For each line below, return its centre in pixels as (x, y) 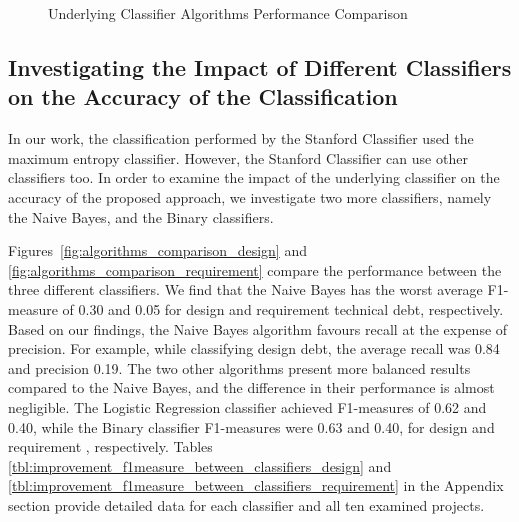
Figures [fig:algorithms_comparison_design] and (157, 250)
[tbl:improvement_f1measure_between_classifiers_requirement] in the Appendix (256, 485)
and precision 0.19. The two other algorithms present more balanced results (239, 367)
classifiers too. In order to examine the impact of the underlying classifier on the (254, 177)
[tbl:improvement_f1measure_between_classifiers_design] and (200, 465)
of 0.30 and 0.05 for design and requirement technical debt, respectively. (283, 308)
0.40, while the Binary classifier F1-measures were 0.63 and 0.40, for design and (251, 426)
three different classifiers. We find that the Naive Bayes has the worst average (245, 289)
